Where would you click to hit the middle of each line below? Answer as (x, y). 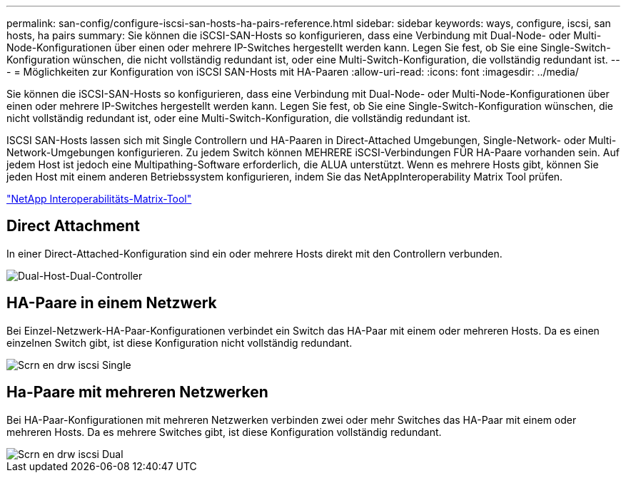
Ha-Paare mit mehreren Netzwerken (137, 392)
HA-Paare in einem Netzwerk (112, 303)
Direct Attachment (73, 226)
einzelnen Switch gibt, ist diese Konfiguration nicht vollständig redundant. (180, 342)
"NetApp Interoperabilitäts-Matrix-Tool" (99, 199)
